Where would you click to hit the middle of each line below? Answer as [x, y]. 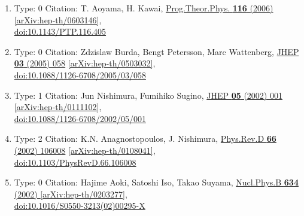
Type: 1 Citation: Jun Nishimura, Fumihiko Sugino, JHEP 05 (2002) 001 [148, 95]
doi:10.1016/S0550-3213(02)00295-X [80, 206]
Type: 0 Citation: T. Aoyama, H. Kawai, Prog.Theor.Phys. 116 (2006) [144, 8]
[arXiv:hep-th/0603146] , [58, 19]
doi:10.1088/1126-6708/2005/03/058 [80, 74]
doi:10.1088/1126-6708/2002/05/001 [80, 118]
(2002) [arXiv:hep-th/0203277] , [71, 194]
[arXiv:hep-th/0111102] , [58, 107]
